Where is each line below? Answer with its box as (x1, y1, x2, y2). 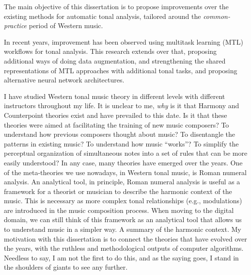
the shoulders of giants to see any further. (4, 262, 128, 272)
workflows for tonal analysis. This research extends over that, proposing (4, 46, 217, 56)
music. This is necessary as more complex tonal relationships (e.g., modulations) (4, 195, 242, 206)
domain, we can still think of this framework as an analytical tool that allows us (4, 214, 242, 225)
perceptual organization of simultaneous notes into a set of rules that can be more (4, 148, 248, 158)
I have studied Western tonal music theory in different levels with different (4, 91, 225, 101)
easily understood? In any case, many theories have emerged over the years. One (4, 157, 243, 167)
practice (4, 20, 27, 31)
